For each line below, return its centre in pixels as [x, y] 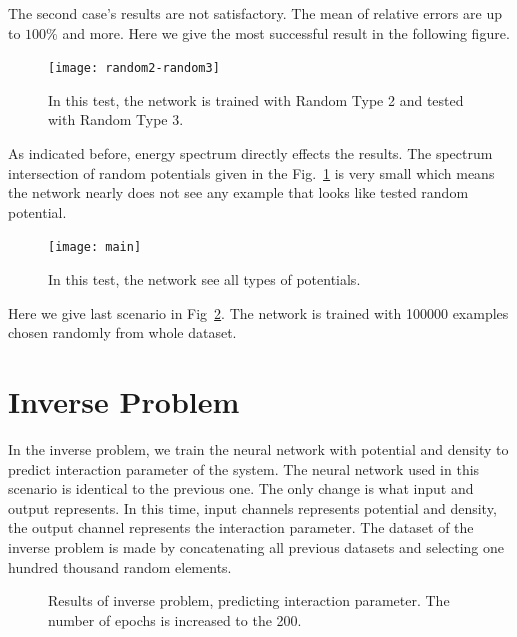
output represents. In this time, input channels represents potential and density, [252, 507]
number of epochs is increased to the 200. [175, 619]
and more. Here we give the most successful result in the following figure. [286, 32]
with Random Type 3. [116, 119]
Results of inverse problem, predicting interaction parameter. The [249, 600]
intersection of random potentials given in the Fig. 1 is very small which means [251, 172]
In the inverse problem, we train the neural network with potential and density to [258, 448]
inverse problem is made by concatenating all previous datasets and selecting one [256, 546]
